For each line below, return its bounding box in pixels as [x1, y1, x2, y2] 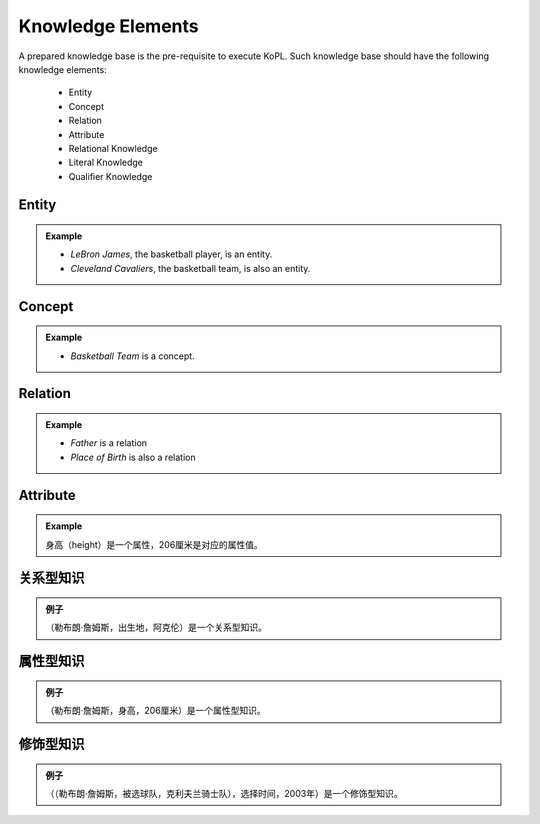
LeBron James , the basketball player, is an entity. [70, 248, 273, 260]
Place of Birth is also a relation [70, 451, 196, 463]
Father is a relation [70, 437, 148, 449]
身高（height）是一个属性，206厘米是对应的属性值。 [45, 538, 264, 550]
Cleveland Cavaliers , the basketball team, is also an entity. [70, 262, 311, 274]
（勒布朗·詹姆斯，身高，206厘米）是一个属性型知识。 [45, 705, 267, 717]
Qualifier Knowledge [68, 170, 153, 182]
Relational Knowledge [68, 142, 159, 154]
